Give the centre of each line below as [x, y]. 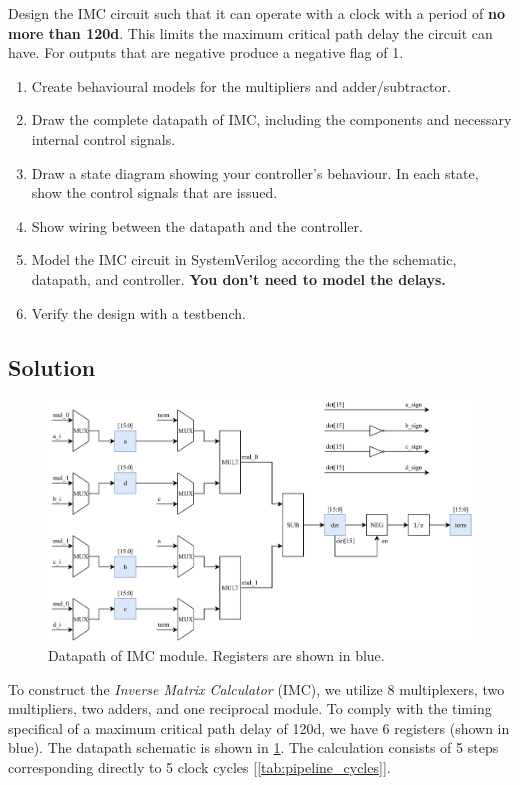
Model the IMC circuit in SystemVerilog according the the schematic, [244, 259]
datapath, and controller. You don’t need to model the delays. [238, 278]
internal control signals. [103, 138]
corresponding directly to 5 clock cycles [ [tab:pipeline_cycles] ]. [199, 766]
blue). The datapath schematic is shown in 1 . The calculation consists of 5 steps [253, 747]
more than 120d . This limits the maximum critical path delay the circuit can [250, 32]
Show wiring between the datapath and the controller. [197, 225]
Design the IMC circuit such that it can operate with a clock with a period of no [256, 13]
